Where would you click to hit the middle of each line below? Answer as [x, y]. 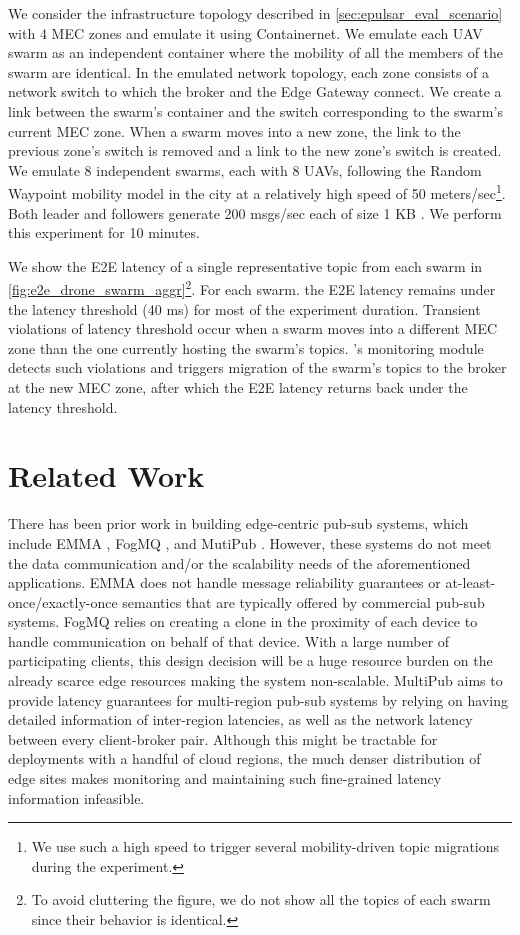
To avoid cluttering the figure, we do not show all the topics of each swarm [261, 899]
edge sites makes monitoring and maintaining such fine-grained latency [225, 778]
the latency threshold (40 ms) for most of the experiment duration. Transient [244, 308]
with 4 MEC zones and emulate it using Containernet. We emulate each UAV [245, 32]
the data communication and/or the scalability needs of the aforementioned [239, 562]
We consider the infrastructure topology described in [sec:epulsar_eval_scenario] [255, 13]
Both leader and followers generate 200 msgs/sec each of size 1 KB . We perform [255, 212]
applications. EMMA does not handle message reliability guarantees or [224, 582]
